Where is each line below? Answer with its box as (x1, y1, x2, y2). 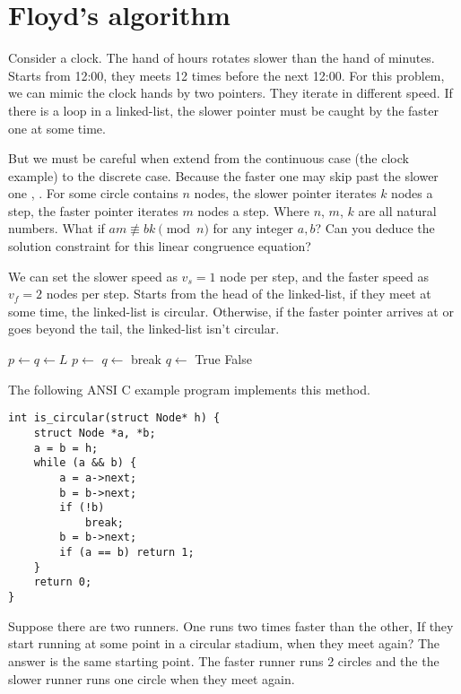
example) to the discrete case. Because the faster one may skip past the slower (8, 166, 439, 185)
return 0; (33, 576, 92, 589)
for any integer (213, 219, 294, 238)
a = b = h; (33, 441, 99, 455)
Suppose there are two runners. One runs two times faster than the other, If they (8, 616, 454, 635)
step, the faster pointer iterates (8, 201, 178, 220)
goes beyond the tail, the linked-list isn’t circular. (8, 319, 280, 338)
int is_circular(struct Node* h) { (8, 412, 221, 425)
